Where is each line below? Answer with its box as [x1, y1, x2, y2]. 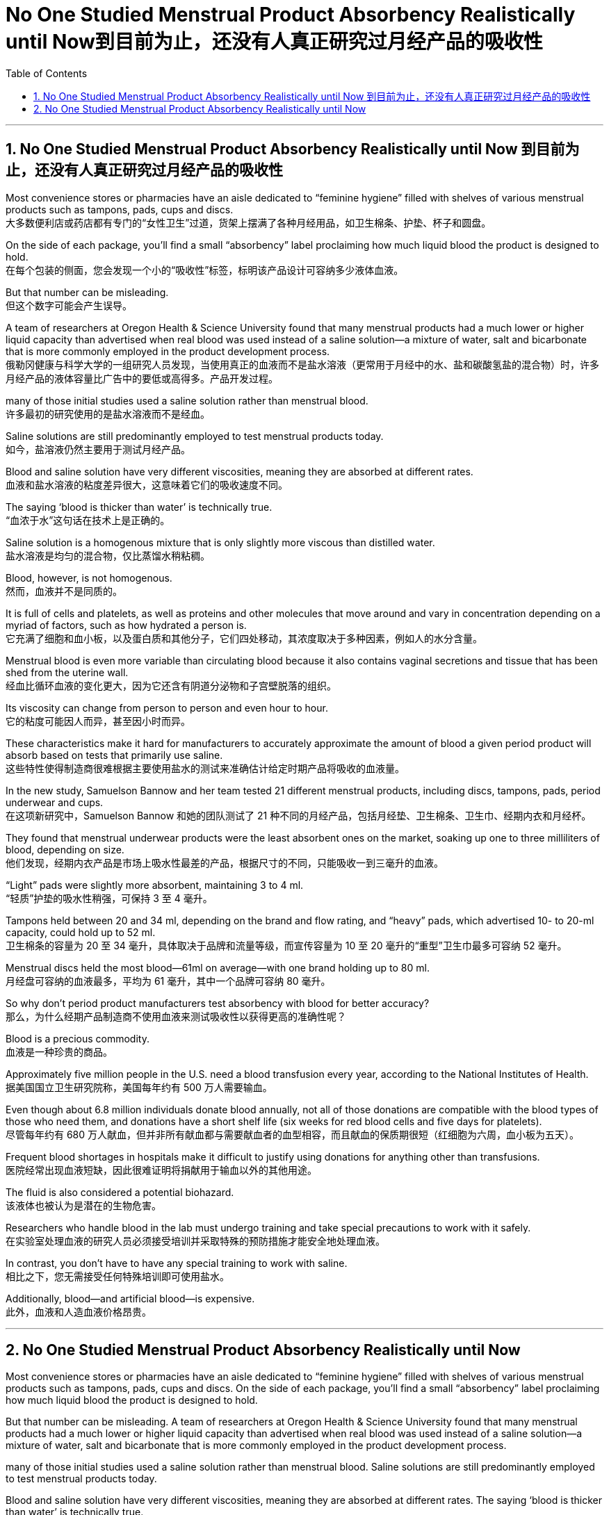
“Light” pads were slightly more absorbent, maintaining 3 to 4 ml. [6, 878, 304, 891]
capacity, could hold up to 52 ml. [6, 926, 156, 938]
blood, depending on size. [6, 843, 124, 855]
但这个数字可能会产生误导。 [6, 299, 132, 311]
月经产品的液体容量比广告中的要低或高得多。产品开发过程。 [6, 372, 278, 384]
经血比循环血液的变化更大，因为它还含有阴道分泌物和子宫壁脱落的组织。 [6, 679, 336, 691]
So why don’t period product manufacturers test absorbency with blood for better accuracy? [6, 997, 430, 1009]
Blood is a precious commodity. [6, 1032, 149, 1045]
